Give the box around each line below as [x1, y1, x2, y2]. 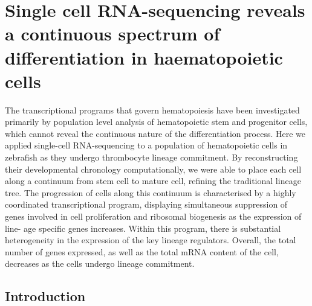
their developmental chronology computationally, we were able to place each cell [5, 162, 302, 175]
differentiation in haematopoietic [5, 45, 283, 69]
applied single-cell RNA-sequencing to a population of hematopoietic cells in [5, 139, 288, 151]
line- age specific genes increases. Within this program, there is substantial [5, 222, 281, 234]
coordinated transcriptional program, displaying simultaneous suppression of [5, 198, 288, 211]
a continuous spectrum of [5, 21, 220, 46]
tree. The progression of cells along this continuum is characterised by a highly [5, 186, 296, 199]
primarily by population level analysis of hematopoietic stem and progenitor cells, [5, 115, 308, 128]
